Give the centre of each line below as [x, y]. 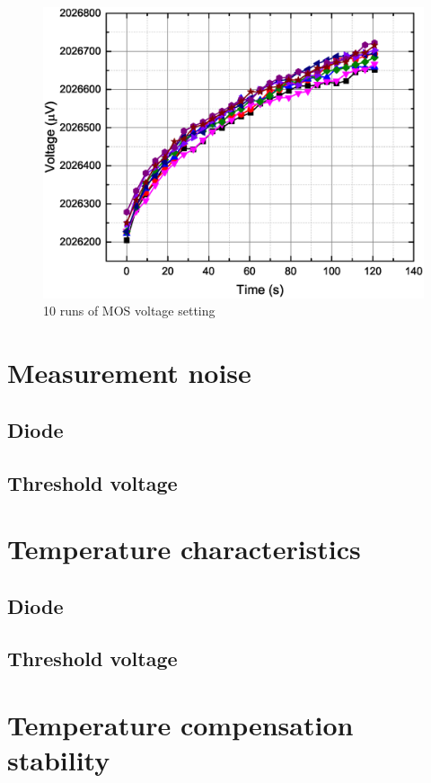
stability [59, 760]
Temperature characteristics [184, 549]
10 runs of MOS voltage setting [129, 311]
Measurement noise [129, 373]
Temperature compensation [180, 725]
